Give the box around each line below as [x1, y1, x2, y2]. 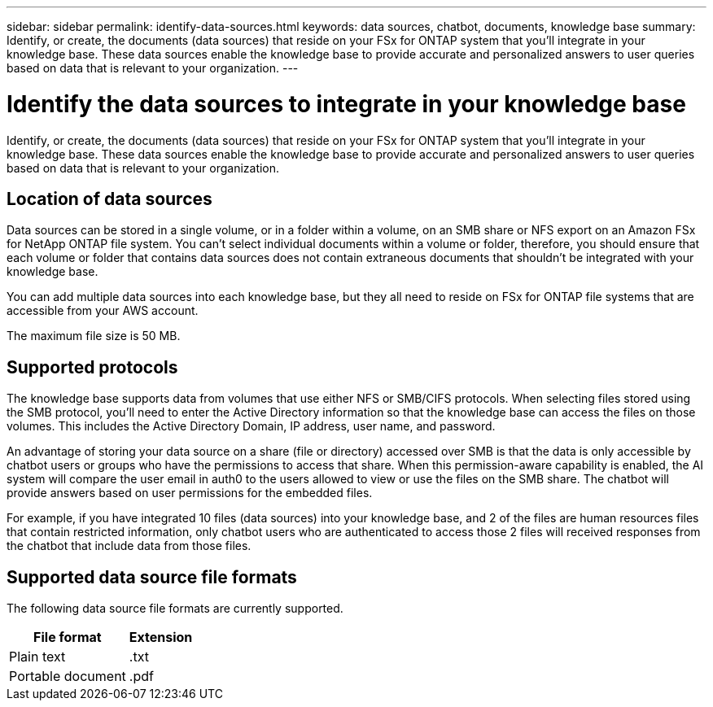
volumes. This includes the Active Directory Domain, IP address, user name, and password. [7, 419, 496, 434]
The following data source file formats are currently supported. [7, 601, 343, 616]
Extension [129, 629, 193, 646]
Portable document [9, 668, 126, 685]
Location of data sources [7, 188, 212, 209]
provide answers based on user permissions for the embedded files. [7, 486, 373, 500]
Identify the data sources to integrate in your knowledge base [7, 89, 686, 118]
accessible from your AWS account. [7, 303, 199, 318]
